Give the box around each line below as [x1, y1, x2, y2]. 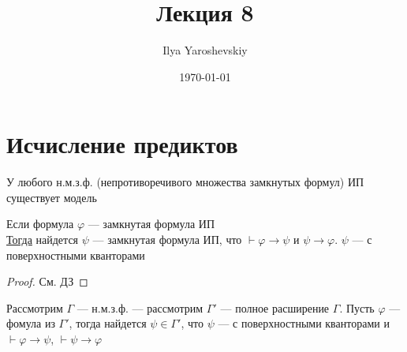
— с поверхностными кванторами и [218, 315, 390, 331]
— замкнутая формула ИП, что [92, 231, 242, 248]
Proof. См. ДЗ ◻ [6, 273, 88, 290]
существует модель [6, 189, 97, 205]
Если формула [6, 215, 74, 232]
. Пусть [339, 299, 375, 316]
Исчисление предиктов [6, 128, 238, 160]
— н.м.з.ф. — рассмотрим [77, 299, 203, 316]
